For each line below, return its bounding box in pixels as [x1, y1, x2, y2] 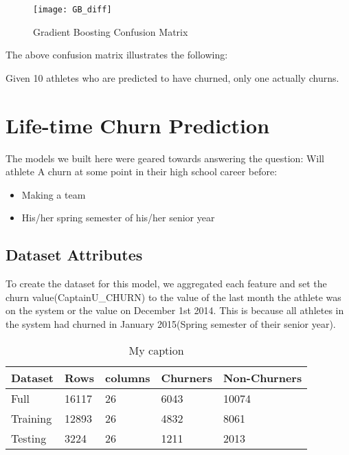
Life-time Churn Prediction [5, 111, 270, 139]
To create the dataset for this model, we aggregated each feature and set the [5, 276, 327, 291]
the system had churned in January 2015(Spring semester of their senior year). [5, 316, 336, 331]
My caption [128, 342, 184, 358]
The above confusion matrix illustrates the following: [5, 47, 228, 62]
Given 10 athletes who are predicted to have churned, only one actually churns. [5, 70, 339, 85]
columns [105, 369, 150, 386]
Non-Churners [223, 369, 302, 386]
